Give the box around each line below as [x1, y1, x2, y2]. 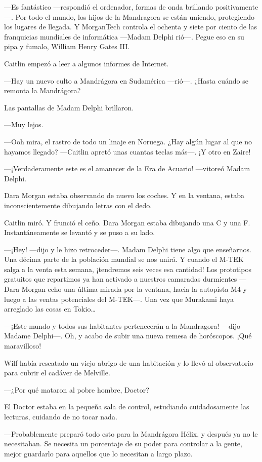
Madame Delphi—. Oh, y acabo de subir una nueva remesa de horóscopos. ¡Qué [4, 330, 252, 341]
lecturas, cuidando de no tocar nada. [4, 411, 117, 421]
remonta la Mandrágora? [4, 85, 81, 96]
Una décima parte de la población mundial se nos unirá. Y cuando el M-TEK [4, 254, 244, 264]
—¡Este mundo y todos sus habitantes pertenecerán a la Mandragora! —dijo [4, 320, 241, 331]
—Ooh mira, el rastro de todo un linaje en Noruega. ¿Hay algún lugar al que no [4, 136, 252, 146]
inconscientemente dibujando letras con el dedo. [4, 200, 152, 210]
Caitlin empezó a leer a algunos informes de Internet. [4, 58, 169, 68]
